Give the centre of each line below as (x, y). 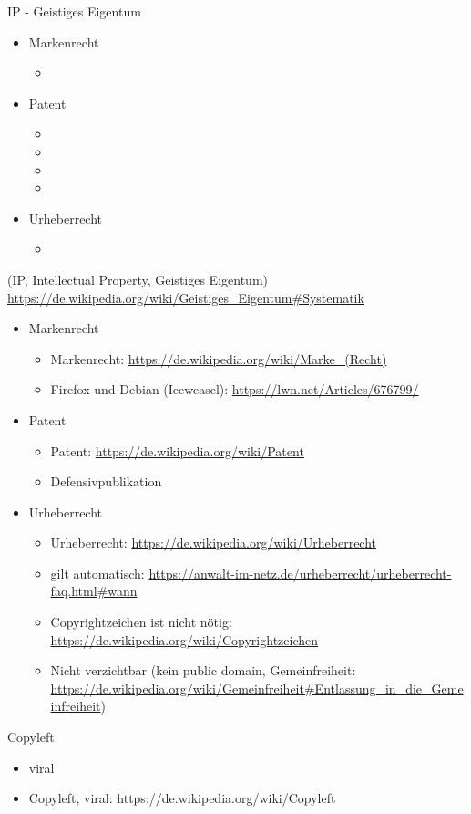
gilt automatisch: (97, 573)
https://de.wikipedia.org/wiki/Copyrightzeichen (184, 639)
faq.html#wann (94, 591)
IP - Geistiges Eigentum (74, 11)
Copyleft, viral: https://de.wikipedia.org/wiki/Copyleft (182, 798)
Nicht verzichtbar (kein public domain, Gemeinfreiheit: (203, 670)
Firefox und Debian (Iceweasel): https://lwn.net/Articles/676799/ (235, 389)
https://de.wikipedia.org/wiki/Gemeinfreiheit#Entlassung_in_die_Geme (257, 688)
